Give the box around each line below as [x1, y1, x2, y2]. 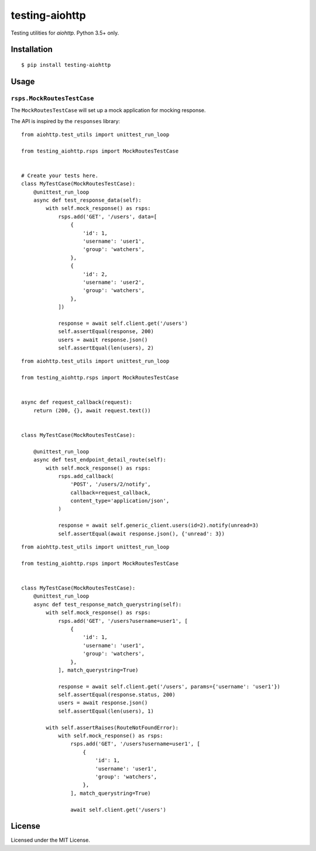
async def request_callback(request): [21, 399, 133, 406]
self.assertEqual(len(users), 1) [58, 707, 154, 714]
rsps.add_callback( [58, 473, 114, 479]
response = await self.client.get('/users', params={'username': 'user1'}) [58, 683, 281, 690]
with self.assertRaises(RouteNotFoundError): [46, 724, 178, 731]
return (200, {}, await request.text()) [33, 407, 152, 413]
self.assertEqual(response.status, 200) [58, 691, 176, 698]
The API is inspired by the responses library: [11, 117, 120, 124]
